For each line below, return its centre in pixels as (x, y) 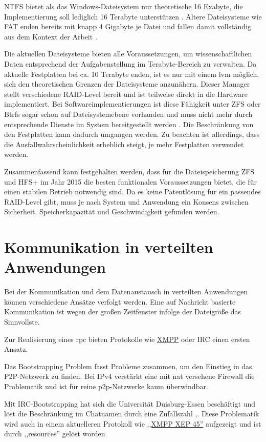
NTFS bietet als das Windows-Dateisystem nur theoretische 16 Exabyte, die (124, 6)
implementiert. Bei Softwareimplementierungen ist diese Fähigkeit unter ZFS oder (132, 104)
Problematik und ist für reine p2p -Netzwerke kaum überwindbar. (106, 386)
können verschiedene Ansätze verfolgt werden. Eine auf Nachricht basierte (120, 301)
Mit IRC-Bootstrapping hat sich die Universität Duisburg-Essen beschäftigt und (130, 403)
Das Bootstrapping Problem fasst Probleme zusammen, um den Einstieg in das (128, 366)
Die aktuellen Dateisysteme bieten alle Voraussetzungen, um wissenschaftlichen (128, 54)
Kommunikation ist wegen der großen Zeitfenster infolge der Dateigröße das (123, 312)
